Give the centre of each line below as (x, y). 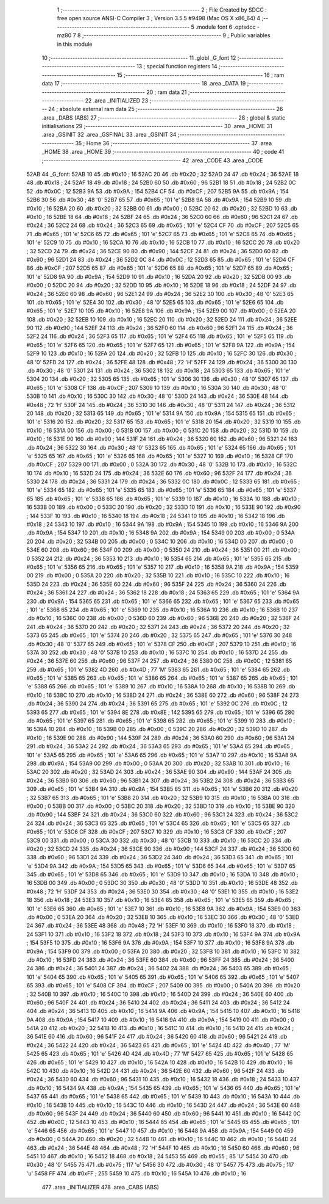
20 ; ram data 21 (167, 92)
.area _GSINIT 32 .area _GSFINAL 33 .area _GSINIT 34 (109, 135)
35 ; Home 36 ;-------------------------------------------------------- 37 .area (174, 143)
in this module (75, 44)
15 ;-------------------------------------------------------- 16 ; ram (200, 75)
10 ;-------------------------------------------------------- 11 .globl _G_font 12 (139, 57)
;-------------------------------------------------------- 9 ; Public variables (176, 35)
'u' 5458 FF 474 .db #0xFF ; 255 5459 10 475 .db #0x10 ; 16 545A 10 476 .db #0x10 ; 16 (136, 1173)
